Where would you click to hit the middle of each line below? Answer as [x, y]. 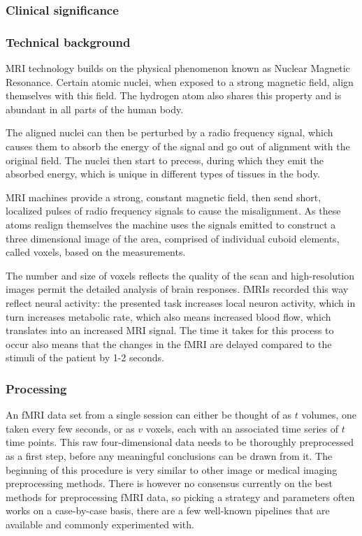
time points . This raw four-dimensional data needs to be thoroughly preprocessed [180, 442]
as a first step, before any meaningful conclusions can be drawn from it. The [169, 455]
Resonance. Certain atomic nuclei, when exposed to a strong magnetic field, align [180, 81]
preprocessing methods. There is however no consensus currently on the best [169, 483]
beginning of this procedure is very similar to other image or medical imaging [172, 469]
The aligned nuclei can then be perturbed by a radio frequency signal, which [169, 132]
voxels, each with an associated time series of [242, 428]
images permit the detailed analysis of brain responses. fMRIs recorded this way [177, 289]
